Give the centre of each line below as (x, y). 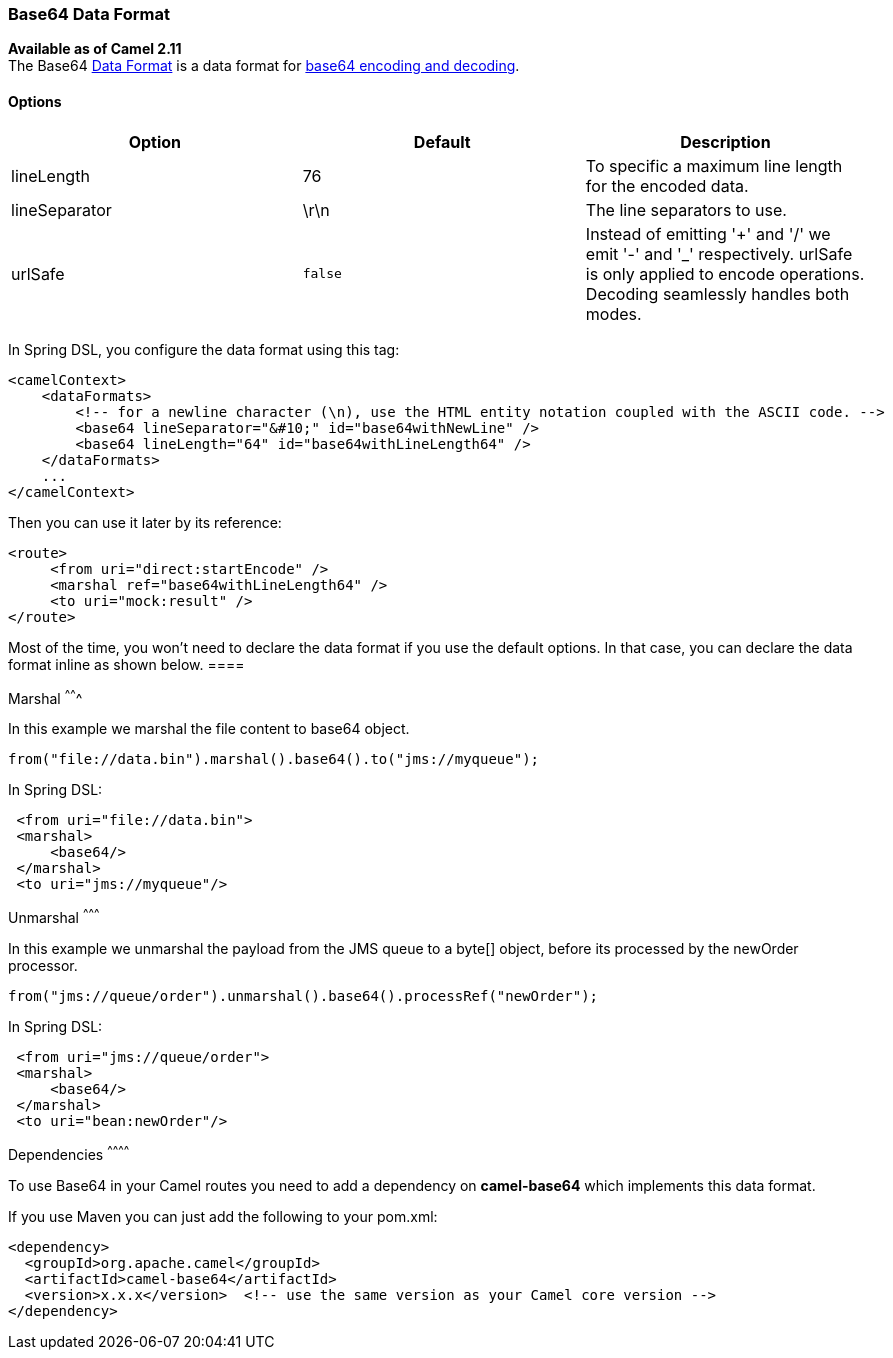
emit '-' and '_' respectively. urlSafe (719, 253)
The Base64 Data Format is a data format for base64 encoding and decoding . (264, 66)
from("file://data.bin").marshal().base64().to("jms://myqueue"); (274, 759)
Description (725, 141)
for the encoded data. (667, 185)
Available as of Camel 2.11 (95, 49)
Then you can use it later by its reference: (145, 522)
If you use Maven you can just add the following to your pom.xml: (223, 1216)
